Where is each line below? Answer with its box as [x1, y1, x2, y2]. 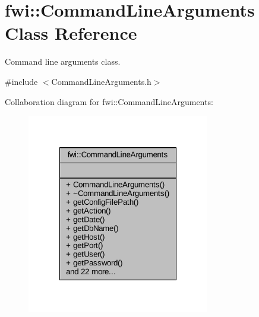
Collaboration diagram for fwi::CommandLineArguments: [5, 95, 213, 107]
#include [5, 75, 38, 87]
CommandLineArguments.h [51, 75, 151, 87]
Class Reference [5, 21, 137, 45]
